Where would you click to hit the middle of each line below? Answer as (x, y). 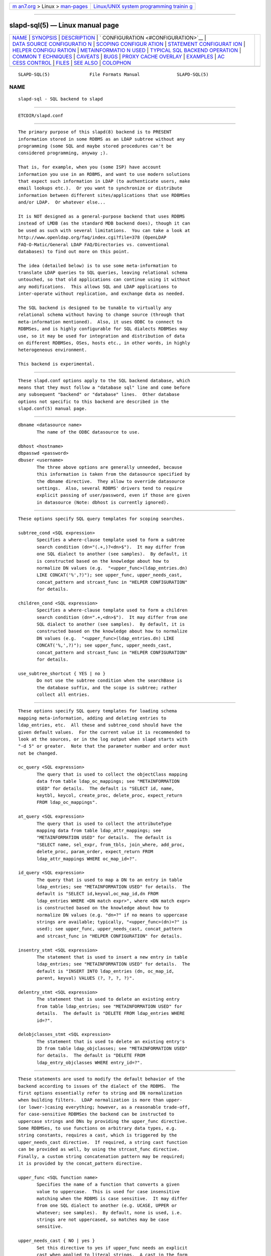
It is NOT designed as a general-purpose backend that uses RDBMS (102, 216)
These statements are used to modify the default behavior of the (102, 1079)
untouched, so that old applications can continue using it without (104, 280)
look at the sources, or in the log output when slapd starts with (103, 739)
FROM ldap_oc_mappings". (67, 802)
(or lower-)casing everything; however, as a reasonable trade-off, (104, 1107)
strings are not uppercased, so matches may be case (103, 1220)
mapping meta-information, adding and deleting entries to (92, 718)
